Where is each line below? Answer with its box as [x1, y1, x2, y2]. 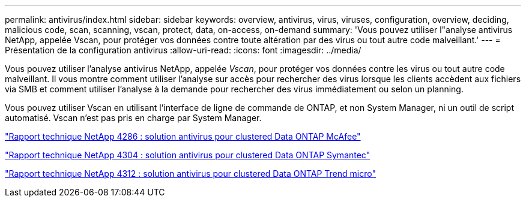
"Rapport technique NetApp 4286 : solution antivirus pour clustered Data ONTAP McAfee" [5, 131, 361, 141]
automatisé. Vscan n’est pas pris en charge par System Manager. [5, 113, 262, 123]
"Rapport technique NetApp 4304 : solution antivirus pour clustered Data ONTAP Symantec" [5, 150, 370, 160]
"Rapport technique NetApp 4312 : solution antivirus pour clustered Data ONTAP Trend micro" [5, 168, 376, 179]
